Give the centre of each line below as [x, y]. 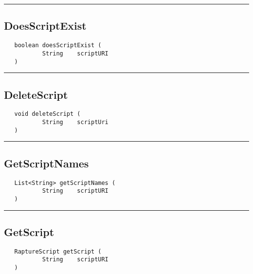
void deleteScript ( [47, 114]
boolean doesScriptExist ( [58, 46]
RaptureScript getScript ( [58, 251]
